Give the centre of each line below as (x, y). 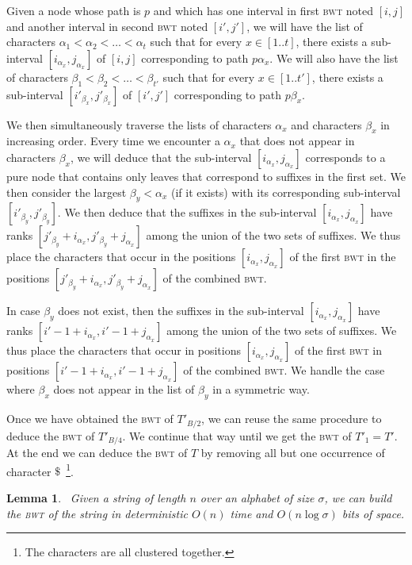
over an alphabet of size (257, 497)
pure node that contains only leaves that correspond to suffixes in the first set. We (206, 176)
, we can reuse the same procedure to (292, 419)
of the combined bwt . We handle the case (284, 370)
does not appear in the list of (124, 389)
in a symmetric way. (261, 389)
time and (252, 513)
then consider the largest (67, 192)
